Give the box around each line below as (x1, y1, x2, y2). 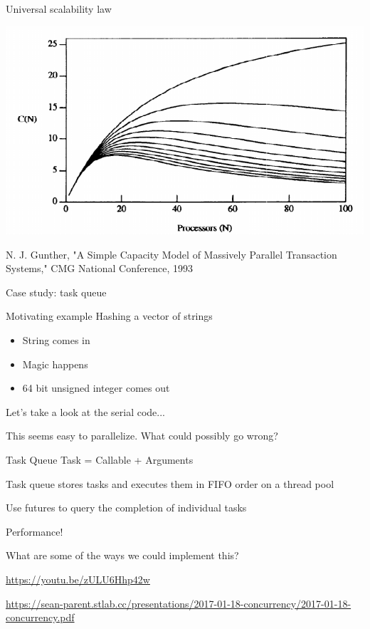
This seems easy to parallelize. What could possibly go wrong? (6, 428, 278, 443)
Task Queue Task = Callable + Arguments (6, 452, 194, 467)
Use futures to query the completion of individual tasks (6, 500, 247, 515)
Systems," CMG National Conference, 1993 (6, 261, 193, 276)
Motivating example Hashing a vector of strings (6, 308, 213, 323)
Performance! (6, 524, 63, 539)
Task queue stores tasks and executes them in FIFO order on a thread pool (6, 476, 334, 491)
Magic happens (22, 356, 88, 371)
